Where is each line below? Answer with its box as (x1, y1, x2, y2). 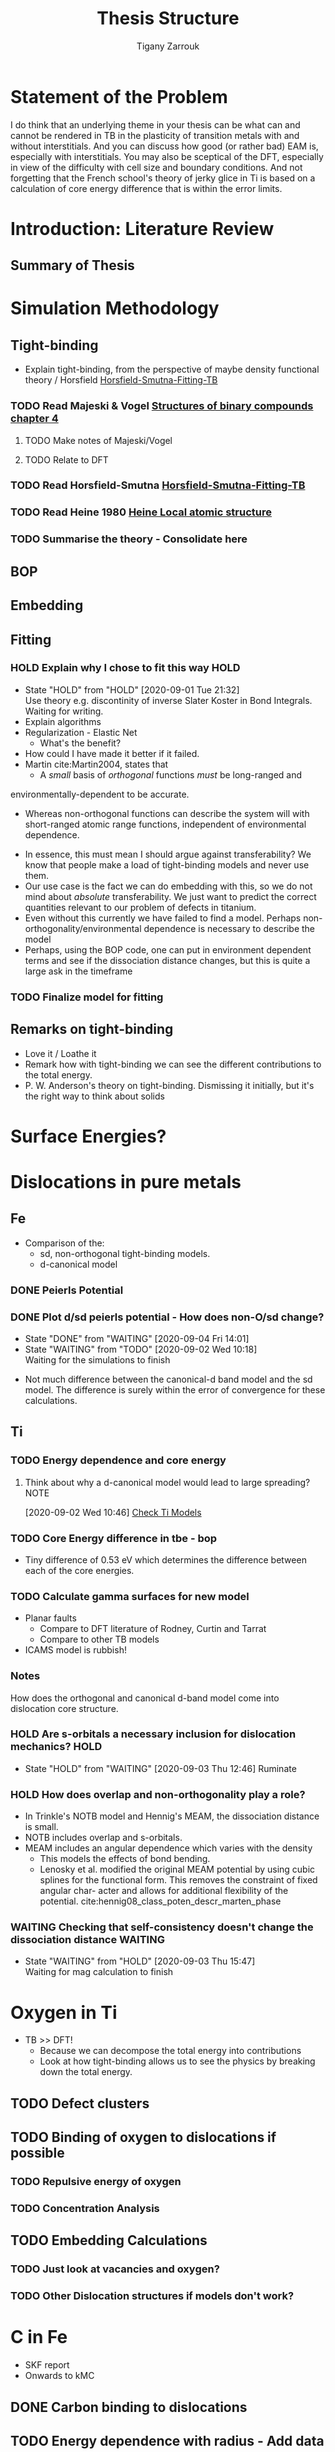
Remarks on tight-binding (10, 1021, 174, 1038)
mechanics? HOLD (10, 1740, 103, 1754)
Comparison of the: (24, 1237, 105, 1249)
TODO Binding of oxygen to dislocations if (10, 2129, 277, 2146)
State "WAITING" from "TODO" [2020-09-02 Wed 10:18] (24, 1343, 258, 1355)
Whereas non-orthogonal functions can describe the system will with (24, 807, 310, 819)
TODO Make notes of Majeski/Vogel (24, 434, 173, 446)
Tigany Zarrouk (136, 40, 200, 52)
